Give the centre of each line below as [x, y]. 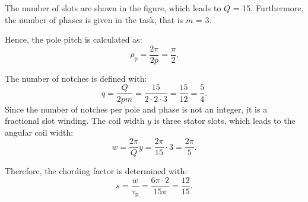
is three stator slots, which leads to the [225, 121]
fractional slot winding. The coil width [75, 121]
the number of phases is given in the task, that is [94, 19]
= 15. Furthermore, [268, 8]
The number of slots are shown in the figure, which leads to [113, 8]
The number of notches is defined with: [76, 78]
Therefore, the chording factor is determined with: [96, 171]
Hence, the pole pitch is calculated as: [74, 39]
